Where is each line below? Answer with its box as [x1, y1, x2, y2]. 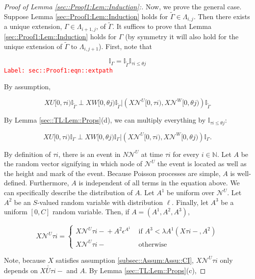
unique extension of [4, 41, 62, 51]
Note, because [4, 254, 46, 265]
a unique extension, [4, 21, 62, 31]
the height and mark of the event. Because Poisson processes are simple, [4, 168, 221, 178]
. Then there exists [193, 11, 250, 21]
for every [173, 149, 200, 159]
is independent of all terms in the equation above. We [78, 178, 240, 188]
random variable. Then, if [52, 206, 129, 217]
